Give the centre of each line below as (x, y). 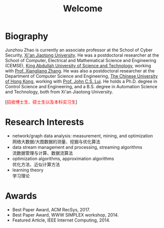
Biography (27, 36)
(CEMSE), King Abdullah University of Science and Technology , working (78, 65)
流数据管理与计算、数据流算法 (42, 153)
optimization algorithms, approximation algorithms (63, 159)
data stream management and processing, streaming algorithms (77, 147)
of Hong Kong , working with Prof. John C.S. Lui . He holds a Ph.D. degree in (81, 81)
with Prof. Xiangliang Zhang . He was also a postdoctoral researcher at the (80, 71)
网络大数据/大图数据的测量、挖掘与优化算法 (56, 141)
